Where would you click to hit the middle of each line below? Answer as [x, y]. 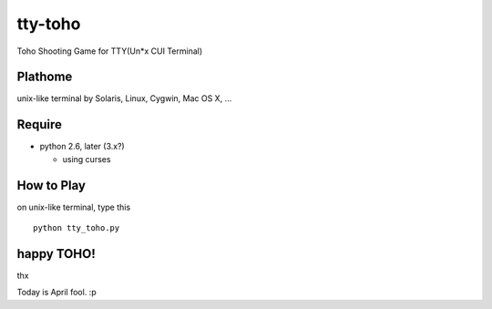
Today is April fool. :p [56, 293]
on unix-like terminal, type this [74, 207]
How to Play [51, 185]
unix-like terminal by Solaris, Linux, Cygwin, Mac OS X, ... [124, 98]
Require [40, 124]
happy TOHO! [56, 254]
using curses [87, 159]
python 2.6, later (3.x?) [82, 147]
